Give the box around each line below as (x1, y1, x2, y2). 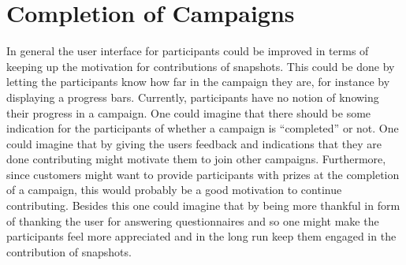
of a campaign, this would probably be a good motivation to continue (6, 181, 342, 198)
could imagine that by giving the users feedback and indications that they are (6, 135, 382, 151)
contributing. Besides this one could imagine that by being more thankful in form (6, 197, 400, 214)
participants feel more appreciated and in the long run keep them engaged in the (6, 228, 397, 244)
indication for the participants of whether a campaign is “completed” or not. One (6, 120, 399, 136)
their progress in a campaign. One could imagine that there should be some (6, 104, 371, 121)
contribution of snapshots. (6, 243, 132, 259)
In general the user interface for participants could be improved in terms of (6, 43, 369, 59)
